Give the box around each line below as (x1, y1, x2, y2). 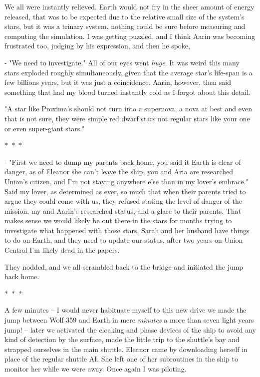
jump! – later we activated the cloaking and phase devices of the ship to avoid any (4, 324, 256, 335)
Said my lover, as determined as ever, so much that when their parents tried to (4, 186, 246, 196)
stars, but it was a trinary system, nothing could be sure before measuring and (4, 21, 246, 31)
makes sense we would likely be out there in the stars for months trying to (4, 215, 232, 226)
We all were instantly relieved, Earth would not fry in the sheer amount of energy (4, 1, 255, 11)
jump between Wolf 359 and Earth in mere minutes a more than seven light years (4, 315, 254, 325)
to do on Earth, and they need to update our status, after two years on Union (4, 235, 243, 245)
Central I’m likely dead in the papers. (4, 245, 120, 255)
